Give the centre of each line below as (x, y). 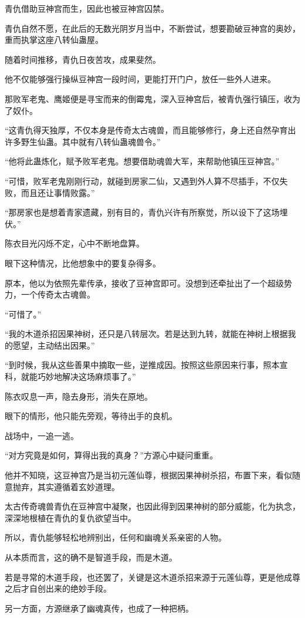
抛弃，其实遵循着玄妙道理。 (66, 486)
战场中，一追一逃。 (42, 435)
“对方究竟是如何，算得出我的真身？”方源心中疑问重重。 (111, 455)
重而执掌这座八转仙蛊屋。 (54, 40)
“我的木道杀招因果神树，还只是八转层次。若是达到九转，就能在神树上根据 (146, 334)
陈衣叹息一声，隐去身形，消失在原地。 (79, 396)
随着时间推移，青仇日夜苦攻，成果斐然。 (83, 59)
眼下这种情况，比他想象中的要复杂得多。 (83, 263)
